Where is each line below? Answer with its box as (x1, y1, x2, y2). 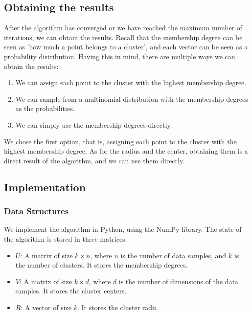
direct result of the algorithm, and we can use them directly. (4, 155, 184, 165)
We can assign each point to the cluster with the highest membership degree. (15, 77, 247, 88)
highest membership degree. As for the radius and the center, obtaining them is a (4, 146, 248, 156)
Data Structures (4, 205, 69, 217)
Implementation (4, 179, 86, 194)
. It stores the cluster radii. (77, 302, 158, 312)
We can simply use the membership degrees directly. (15, 119, 172, 130)
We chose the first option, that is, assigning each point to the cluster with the (4, 136, 237, 146)
